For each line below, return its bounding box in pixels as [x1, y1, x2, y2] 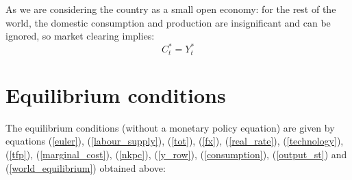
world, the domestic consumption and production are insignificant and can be [5, 15, 331, 29]
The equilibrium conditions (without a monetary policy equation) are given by [5, 120, 335, 134]
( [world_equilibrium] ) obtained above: [5, 160, 166, 175]
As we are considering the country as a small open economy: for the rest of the [5, 2, 336, 16]
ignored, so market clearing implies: [5, 29, 155, 43]
